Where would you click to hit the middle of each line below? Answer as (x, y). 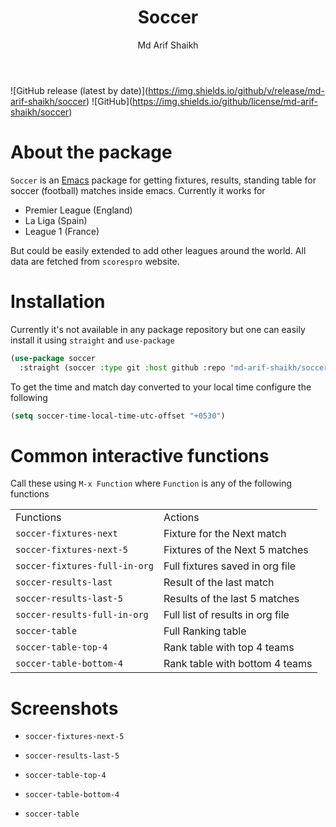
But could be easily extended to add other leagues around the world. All (158, 250)
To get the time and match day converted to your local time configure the (161, 387)
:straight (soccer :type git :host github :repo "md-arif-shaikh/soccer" (176, 367)
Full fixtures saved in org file (230, 566)
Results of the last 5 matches (231, 599)
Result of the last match (219, 583)
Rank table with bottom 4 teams (238, 664)
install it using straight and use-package (92, 340)
